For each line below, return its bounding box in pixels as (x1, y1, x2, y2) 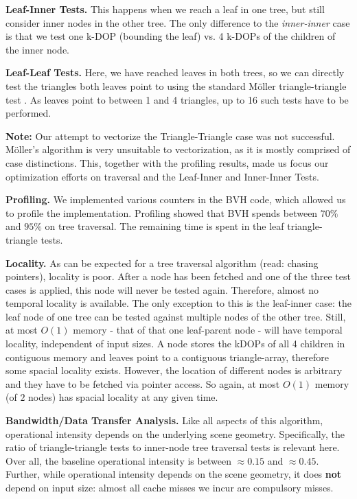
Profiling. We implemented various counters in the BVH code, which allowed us (5, 192, 346, 207)
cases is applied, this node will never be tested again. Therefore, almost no (5, 282, 319, 297)
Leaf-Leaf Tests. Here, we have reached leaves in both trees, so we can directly (5, 65, 345, 80)
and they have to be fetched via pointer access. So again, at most (5, 376, 280, 391)
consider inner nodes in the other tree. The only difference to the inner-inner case (5, 15, 350, 30)
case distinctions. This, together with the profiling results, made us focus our (5, 155, 329, 170)
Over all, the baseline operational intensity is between (5, 453, 231, 467)
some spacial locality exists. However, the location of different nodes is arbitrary (5, 363, 343, 378)
